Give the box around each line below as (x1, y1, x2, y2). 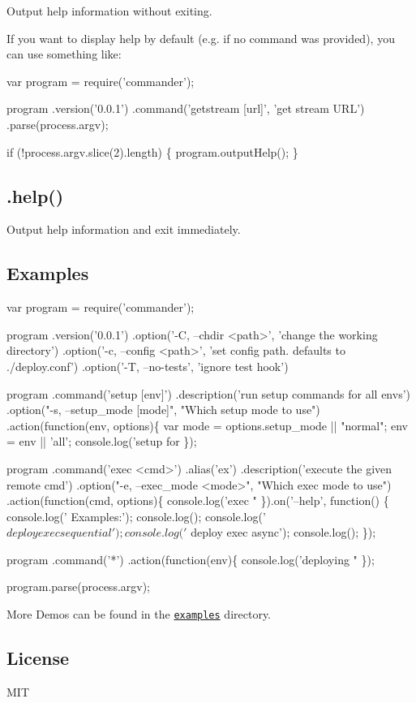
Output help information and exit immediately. (6, 221, 241, 238)
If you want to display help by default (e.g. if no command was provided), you (6, 29, 395, 46)
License (6, 645, 70, 671)
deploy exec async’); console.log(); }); (191, 524, 376, 541)
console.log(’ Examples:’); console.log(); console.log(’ (6, 507, 266, 524)
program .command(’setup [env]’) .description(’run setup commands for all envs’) (6, 385, 411, 402)
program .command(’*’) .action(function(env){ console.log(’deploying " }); (6, 550, 375, 567)
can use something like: (6, 45, 122, 63)
